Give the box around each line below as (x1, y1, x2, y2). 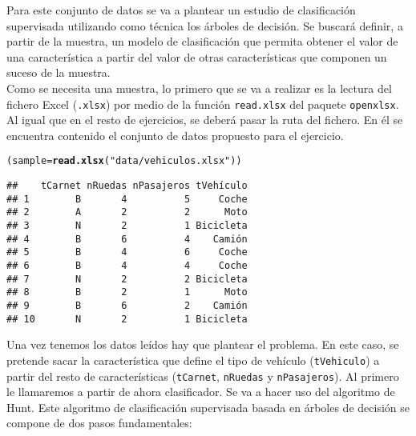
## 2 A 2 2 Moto (6, 206, 248, 218)
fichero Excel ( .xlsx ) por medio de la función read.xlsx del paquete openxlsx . (6, 95, 399, 112)
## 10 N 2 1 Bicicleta (6, 313, 248, 325)
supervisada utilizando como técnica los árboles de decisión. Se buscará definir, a (6, 17, 403, 34)
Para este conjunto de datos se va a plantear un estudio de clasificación (6, 2, 356, 18)
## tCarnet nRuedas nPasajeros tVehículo (6, 180, 248, 192)
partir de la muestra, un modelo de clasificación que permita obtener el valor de (6, 33, 398, 50)
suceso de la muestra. (6, 64, 111, 81)
